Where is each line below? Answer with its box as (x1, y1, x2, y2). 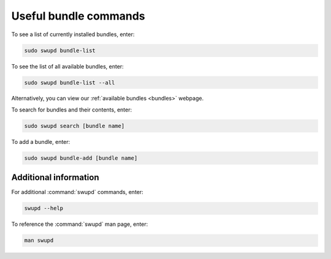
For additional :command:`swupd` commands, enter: (11, 189, 143, 196)
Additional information (11, 172, 99, 183)
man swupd (24, 237, 54, 244)
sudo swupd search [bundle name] (24, 122, 125, 129)
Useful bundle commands (11, 9, 145, 23)
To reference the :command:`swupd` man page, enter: (11, 220, 148, 228)
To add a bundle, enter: (11, 138, 70, 145)
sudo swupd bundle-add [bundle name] (24, 154, 138, 162)
